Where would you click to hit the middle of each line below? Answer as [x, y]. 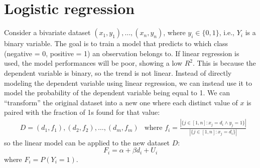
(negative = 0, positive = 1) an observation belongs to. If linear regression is [122, 53]
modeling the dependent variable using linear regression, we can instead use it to [128, 82]
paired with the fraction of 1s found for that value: [82, 112]
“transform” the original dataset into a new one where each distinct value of [121, 102]
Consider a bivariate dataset [47, 32]
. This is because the [224, 63]
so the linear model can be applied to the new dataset [87, 142]
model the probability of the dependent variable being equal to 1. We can [117, 93]
